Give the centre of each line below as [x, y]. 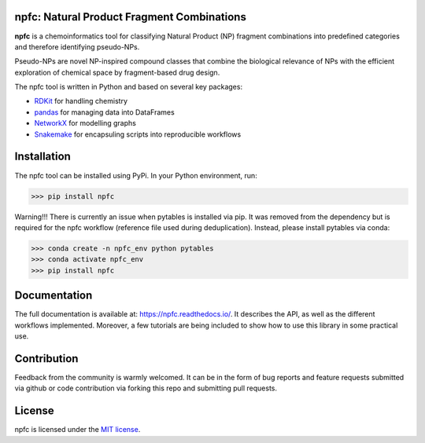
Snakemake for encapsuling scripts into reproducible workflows [138, 134]
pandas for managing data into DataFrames [104, 112]
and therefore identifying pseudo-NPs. [77, 46]
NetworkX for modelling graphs [85, 123]
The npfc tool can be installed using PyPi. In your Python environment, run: [136, 175]
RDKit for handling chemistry [81, 101]
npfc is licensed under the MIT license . [78, 430]
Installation [42, 157]
